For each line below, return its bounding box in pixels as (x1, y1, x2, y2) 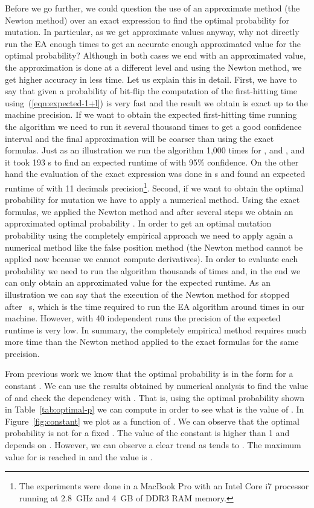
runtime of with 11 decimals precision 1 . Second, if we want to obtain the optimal (5, 179, 304, 194)
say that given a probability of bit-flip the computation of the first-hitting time (5, 85, 298, 97)
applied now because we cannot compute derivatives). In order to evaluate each (5, 252, 298, 265)
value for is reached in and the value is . (5, 450, 153, 463)
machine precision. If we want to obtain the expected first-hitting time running (5, 108, 297, 121)
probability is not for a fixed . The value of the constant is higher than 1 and (5, 426, 290, 439)
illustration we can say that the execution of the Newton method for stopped (5, 288, 290, 300)
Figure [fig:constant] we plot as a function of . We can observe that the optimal (5, 414, 300, 427)
